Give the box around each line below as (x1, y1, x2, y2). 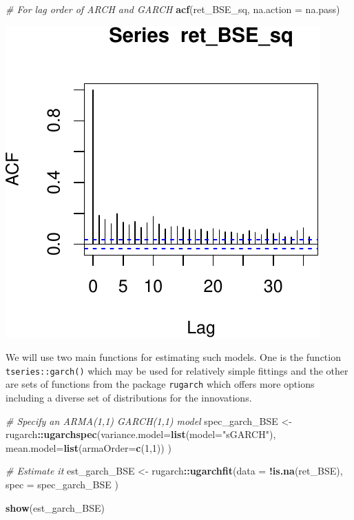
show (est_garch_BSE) (6, 500, 105, 514)
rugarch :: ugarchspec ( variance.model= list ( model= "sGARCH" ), (6, 427, 276, 441)
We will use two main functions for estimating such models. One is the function (6, 350, 341, 364)
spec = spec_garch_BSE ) (6, 477, 118, 492)
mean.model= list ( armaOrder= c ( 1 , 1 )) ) (6, 440, 171, 455)
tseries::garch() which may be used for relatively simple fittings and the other (6, 363, 348, 377)
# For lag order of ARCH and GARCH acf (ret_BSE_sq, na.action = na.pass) (6, 2, 340, 16)
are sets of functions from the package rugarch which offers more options (6, 377, 315, 391)
